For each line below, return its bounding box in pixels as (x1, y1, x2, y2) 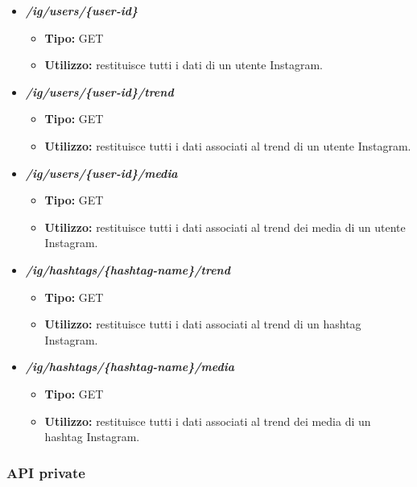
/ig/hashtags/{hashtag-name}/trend (25, 261, 230, 278)
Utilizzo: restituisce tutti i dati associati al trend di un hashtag (44, 316, 361, 332)
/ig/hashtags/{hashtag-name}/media (25, 358, 234, 375)
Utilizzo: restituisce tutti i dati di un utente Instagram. (44, 56, 324, 73)
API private (6, 462, 85, 482)
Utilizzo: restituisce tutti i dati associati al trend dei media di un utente (44, 218, 406, 235)
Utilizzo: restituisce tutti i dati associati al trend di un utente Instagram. (44, 137, 411, 154)
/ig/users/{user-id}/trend (25, 83, 174, 100)
